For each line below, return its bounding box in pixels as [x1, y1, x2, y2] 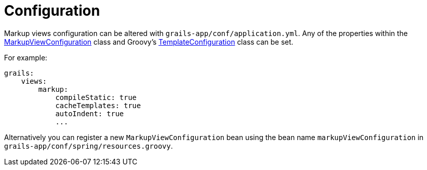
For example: [4, 53, 48, 62]
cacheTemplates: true [55, 101, 141, 110]
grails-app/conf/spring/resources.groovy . [4, 141, 173, 150]
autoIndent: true [55, 109, 124, 118]
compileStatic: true [55, 93, 137, 101]
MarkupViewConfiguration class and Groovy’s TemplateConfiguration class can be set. [4, 37, 294, 46]
